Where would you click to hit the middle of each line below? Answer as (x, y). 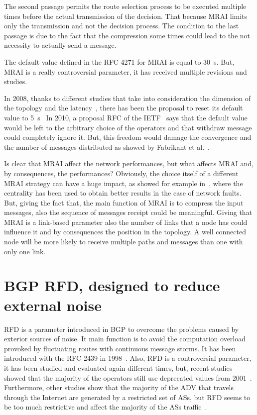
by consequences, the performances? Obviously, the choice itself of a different (121, 173)
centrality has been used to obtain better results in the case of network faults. (123, 193)
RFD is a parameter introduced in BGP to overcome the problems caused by (122, 329)
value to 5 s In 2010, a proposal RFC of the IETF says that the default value (126, 117)
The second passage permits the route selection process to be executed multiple (125, 6)
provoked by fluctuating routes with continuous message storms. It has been (120, 348)
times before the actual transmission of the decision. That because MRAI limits (126, 16)
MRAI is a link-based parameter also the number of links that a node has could (126, 222)
